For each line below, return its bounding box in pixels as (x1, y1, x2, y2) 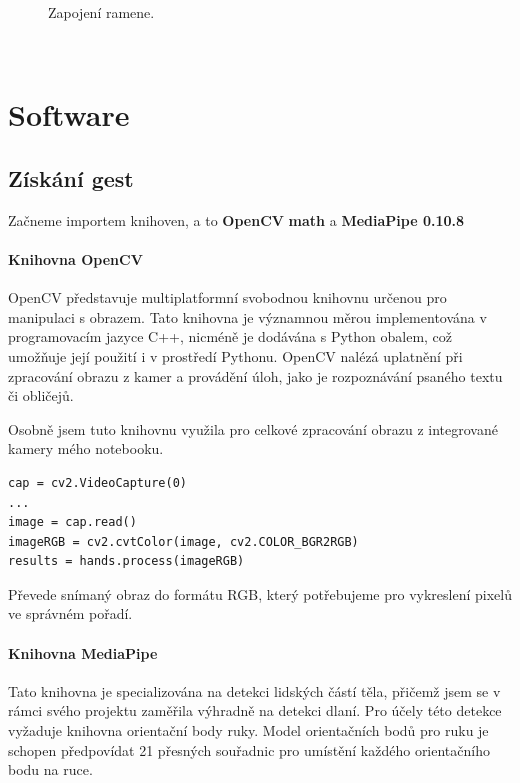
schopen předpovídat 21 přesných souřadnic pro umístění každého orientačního (8, 739, 490, 760)
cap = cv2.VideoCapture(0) (8, 475, 187, 490)
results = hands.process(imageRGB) (8, 554, 245, 569)
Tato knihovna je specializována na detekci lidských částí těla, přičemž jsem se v (8, 680, 501, 701)
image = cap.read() (8, 515, 137, 530)
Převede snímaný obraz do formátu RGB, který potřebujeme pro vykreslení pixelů (8, 583, 512, 604)
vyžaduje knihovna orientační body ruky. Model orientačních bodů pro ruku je (8, 720, 489, 741)
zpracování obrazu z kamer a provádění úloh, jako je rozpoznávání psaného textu (8, 365, 503, 386)
